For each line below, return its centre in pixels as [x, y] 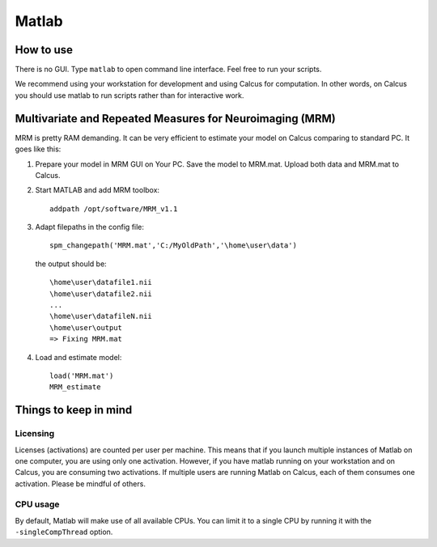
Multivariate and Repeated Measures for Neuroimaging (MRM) [175, 119]
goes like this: [38, 149]
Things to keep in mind [74, 410]
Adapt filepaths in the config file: [90, 227]
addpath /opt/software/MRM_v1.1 [114, 209]
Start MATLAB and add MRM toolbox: [98, 190]
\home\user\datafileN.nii [101, 316]
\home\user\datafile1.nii [101, 282]
